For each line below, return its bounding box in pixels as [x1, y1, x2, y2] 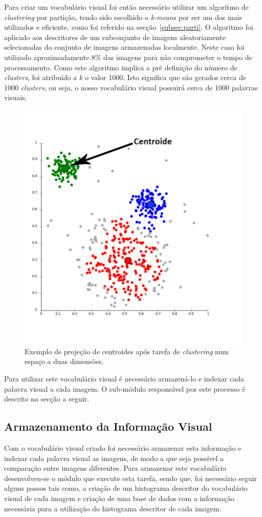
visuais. [4, 92, 27, 103]
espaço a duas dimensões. [25, 356, 104, 367]
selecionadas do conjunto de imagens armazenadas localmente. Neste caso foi [4, 42, 245, 52]
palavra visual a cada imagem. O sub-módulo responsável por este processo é [4, 383, 246, 394]
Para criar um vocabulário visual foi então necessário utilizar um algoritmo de [4, 2, 249, 12]
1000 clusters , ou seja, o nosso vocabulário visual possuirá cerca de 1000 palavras [4, 82, 258, 92]
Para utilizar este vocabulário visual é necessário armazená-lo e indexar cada [4, 373, 244, 384]
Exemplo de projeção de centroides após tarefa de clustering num [25, 346, 229, 356]
